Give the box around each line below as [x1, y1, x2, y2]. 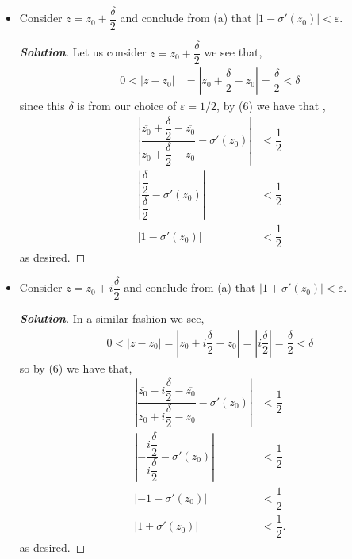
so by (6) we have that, [19, 359, 132, 376]
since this [19, 98, 65, 114]
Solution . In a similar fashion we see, [19, 309, 205, 326]
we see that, [204, 44, 262, 60]
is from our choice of [77, 98, 177, 114]
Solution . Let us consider [19, 44, 147, 60]
